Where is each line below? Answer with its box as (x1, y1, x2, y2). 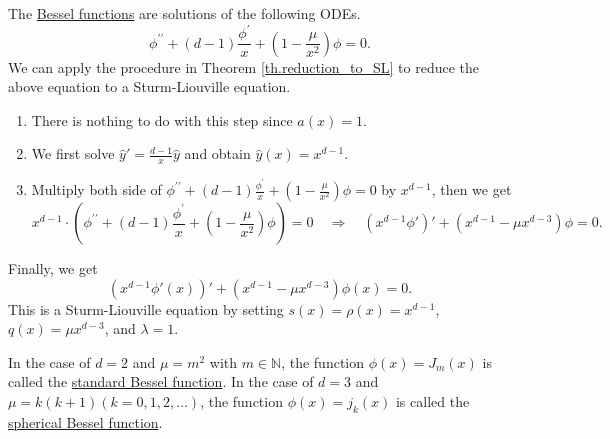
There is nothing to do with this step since (31, 109, 293, 130)
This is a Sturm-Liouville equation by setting (8, 298, 284, 319)
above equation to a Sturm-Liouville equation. (8, 76, 291, 97)
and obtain (184, 143, 251, 164)
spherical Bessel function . (8, 411, 163, 432)
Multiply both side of (31, 179, 162, 200)
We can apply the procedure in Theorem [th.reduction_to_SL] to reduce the (8, 56, 479, 77)
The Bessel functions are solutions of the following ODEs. (8, 3, 361, 23)
